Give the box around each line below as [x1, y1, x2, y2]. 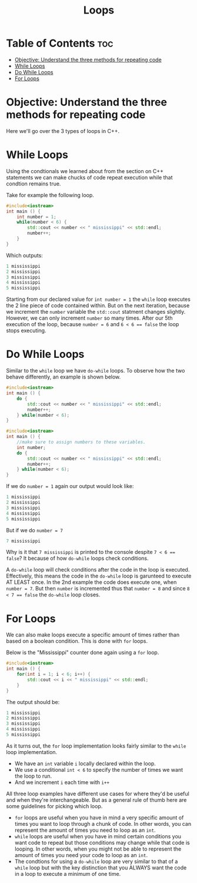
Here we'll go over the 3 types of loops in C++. [6, 127, 120, 134]
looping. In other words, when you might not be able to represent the [14, 845, 182, 852]
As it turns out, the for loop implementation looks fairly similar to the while [6, 742, 186, 749]
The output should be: [6, 698, 60, 705]
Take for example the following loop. [6, 191, 94, 198]
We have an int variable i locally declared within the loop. [14, 760, 156, 767]
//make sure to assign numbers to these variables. [16, 439, 146, 445]
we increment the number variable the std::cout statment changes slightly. [6, 308, 186, 316]
